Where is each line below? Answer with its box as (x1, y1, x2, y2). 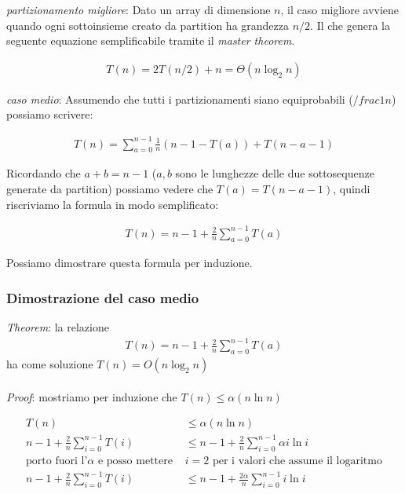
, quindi (333, 180, 370, 196)
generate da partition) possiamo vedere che (6, 180, 213, 196)
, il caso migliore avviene (280, 2, 400, 17)
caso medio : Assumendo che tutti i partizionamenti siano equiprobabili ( (6, 90, 353, 107)
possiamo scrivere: (6, 106, 93, 123)
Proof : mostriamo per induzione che (6, 388, 177, 404)
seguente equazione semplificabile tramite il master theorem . (6, 32, 295, 49)
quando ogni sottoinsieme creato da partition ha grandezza (6, 16, 290, 33)
